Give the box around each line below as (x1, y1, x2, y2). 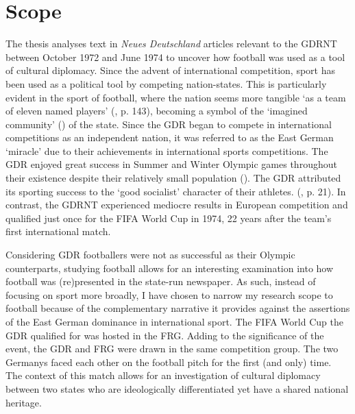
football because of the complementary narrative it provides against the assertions (5, 301, 350, 315)
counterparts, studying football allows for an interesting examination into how (5, 260, 334, 275)
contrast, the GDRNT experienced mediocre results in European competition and (5, 197, 348, 212)
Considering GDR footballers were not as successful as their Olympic (5, 247, 295, 262)
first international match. (5, 224, 111, 239)
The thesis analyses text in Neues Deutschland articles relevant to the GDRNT (5, 36, 337, 51)
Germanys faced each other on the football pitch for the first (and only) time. (5, 354, 332, 369)
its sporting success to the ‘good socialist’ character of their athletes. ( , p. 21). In (5, 184, 346, 198)
